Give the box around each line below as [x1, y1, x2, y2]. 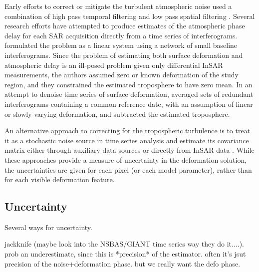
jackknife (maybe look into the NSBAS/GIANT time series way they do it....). [4, 239, 244, 249]
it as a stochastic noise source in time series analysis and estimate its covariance [4, 135, 249, 145]
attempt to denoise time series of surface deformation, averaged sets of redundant [4, 89, 254, 99]
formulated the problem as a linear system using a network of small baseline [4, 40, 238, 50]
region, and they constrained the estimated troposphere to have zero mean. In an [4, 79, 253, 89]
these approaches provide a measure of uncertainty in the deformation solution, [4, 154, 247, 165]
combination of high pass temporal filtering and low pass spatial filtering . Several [4, 10, 255, 21]
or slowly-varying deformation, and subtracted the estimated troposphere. [4, 108, 230, 119]
